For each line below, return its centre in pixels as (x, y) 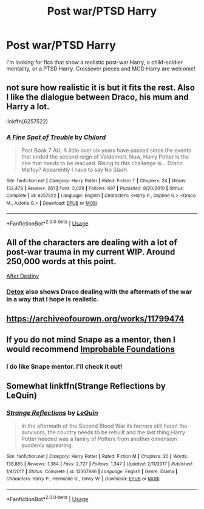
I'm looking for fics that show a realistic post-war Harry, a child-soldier (95, 62)
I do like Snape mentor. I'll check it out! (64, 366)
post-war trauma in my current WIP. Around (91, 252)
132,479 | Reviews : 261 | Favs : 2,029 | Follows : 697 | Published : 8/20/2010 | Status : (95, 188)
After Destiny (23, 276)
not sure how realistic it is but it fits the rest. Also (101, 88)
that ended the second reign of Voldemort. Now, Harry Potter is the (105, 157)
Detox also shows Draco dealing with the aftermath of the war (99, 292)
